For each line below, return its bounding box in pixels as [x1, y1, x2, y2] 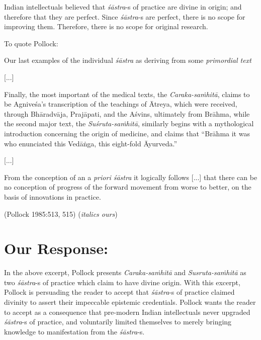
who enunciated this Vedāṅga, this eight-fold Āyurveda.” [4, 138, 178, 148]
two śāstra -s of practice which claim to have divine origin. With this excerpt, [4, 277, 240, 287]
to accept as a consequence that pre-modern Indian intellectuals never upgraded [4, 306, 250, 317]
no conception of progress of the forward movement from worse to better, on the [4, 182, 251, 192]
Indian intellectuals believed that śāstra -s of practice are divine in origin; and [4, 2, 242, 12]
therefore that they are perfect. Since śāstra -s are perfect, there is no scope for [4, 11, 245, 22]
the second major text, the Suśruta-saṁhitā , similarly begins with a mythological [4, 118, 254, 129]
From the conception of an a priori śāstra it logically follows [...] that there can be [4, 172, 257, 182]
